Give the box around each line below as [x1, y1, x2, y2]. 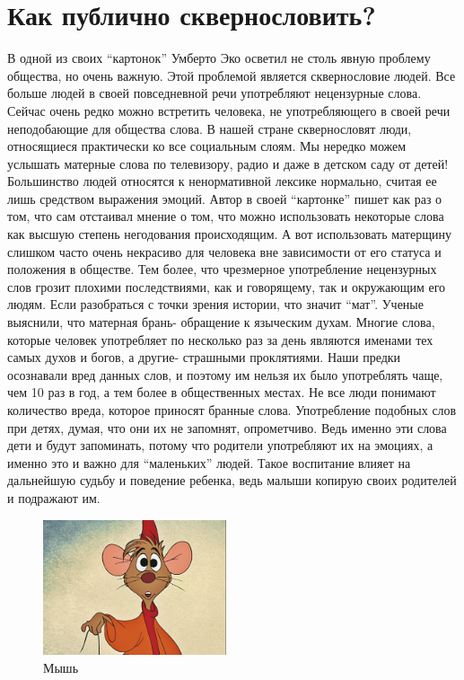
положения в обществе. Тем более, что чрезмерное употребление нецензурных [7, 260, 437, 278]
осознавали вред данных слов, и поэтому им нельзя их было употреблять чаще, [7, 365, 443, 384]
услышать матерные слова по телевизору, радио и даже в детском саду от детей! [7, 154, 449, 172]
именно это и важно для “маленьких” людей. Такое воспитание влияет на [7, 453, 411, 472]
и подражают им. [7, 488, 101, 507]
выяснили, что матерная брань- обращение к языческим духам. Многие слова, [7, 313, 435, 331]
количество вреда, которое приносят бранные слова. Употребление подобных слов [7, 401, 457, 419]
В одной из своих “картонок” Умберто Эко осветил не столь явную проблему [7, 49, 431, 67]
